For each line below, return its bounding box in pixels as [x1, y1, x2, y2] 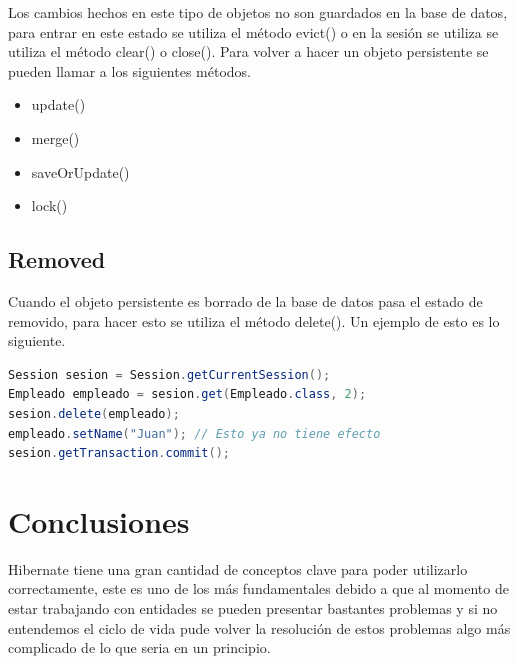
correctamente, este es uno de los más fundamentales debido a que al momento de [8, 578, 509, 599]
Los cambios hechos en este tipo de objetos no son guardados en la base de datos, [8, 2, 508, 22]
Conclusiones [8, 500, 190, 541]
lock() [31, 195, 68, 216]
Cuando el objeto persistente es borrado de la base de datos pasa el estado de [8, 290, 483, 311]
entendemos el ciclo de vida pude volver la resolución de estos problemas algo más [8, 617, 511, 638]
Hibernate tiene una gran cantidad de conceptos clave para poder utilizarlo [8, 558, 468, 579]
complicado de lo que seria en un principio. [8, 637, 271, 658]
